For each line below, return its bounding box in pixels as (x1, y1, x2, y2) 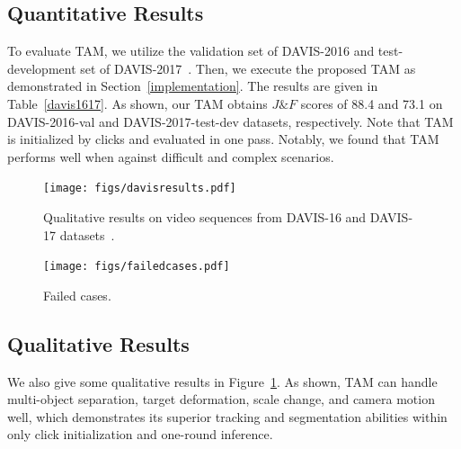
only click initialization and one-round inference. (7, 425, 273, 444)
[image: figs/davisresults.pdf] (43, 182, 236, 195)
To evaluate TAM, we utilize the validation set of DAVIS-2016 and (7, 41, 375, 60)
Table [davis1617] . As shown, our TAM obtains (7, 94, 268, 112)
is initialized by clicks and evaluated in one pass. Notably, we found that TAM (7, 130, 439, 148)
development (7, 58, 76, 77)
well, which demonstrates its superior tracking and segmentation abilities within (7, 407, 448, 426)
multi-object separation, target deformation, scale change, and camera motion (7, 390, 435, 409)
